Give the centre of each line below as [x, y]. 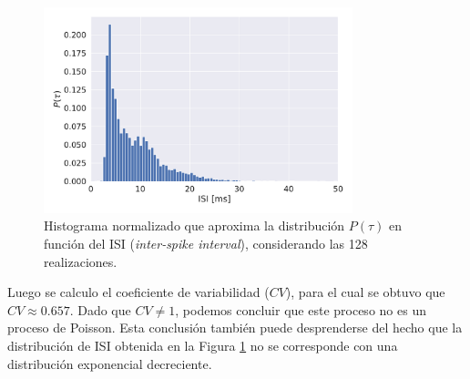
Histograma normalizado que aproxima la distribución [194, 225]
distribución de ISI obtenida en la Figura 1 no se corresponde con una [203, 346]
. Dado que [100, 309]
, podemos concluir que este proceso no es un [301, 309]
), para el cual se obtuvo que [365, 292]
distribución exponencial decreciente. [110, 363]
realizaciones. [81, 261]
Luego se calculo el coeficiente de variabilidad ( [138, 292]
